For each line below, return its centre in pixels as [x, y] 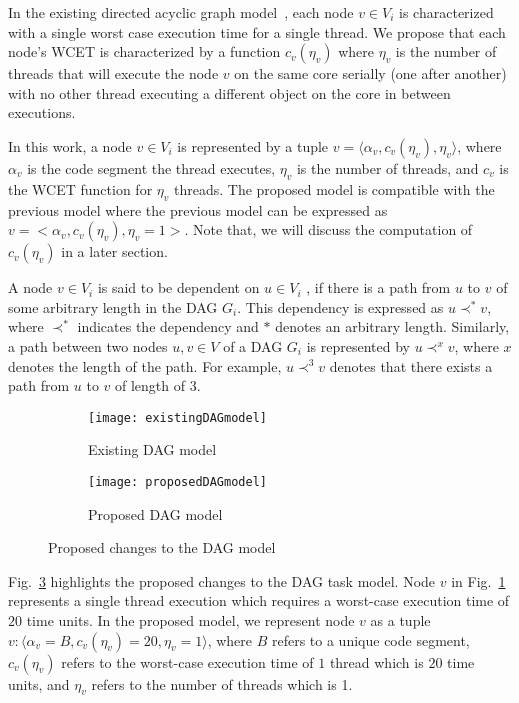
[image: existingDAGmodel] [177, 417]
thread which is [376, 661]
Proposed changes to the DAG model [162, 547]
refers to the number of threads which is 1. [222, 683]
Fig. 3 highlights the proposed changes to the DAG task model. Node [222, 580]
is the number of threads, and [387, 167]
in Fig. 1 [478, 580]
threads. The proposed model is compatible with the [334, 188]
